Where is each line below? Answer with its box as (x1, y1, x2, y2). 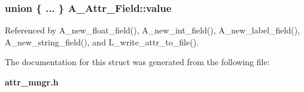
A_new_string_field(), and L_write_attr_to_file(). (5, 35, 199, 48)
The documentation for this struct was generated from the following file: (5, 56, 270, 68)
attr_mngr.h (5, 76, 59, 88)
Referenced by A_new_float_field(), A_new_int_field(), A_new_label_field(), (5, 24, 300, 36)
